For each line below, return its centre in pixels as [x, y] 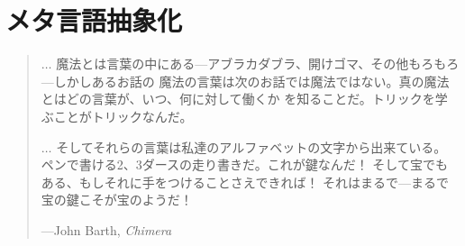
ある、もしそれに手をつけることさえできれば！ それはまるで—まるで [245, 182]
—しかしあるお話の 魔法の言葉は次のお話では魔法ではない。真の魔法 [245, 81]
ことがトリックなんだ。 [123, 116]
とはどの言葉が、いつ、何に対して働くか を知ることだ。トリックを [238, 99]
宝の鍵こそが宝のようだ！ [117, 200]
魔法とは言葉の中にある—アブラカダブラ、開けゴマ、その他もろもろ [258, 64]
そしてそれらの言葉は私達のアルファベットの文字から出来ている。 [251, 146]
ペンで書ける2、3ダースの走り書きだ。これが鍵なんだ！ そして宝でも [244, 164]
